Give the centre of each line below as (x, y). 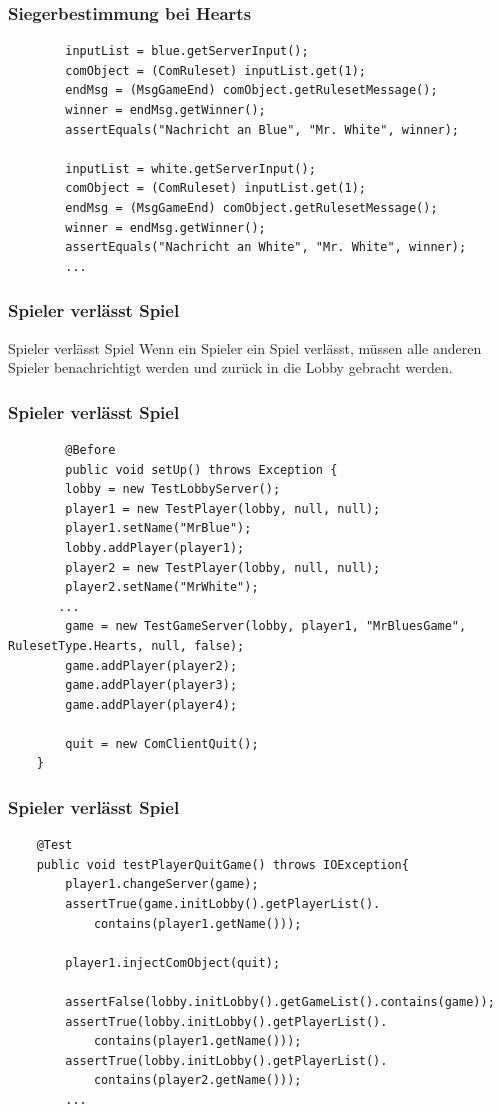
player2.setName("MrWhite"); (162, 587)
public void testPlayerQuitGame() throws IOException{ (222, 864)
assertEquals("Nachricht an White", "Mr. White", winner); (266, 247)
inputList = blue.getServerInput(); (187, 51)
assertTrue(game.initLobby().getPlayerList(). (223, 904)
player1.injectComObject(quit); (173, 962)
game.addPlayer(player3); (151, 685)
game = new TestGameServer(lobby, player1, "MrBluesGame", (266, 626)
